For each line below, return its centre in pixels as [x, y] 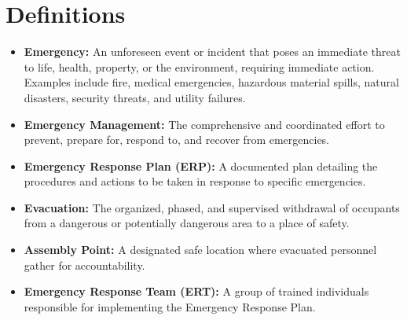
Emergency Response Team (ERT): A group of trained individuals [196, 291]
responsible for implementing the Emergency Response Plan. [170, 306]
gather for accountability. [84, 265]
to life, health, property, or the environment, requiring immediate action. [199, 66]
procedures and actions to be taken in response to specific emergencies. [195, 181]
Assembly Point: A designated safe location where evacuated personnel [200, 250]
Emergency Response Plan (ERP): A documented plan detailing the [201, 166]
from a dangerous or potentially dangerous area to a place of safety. [187, 223]
